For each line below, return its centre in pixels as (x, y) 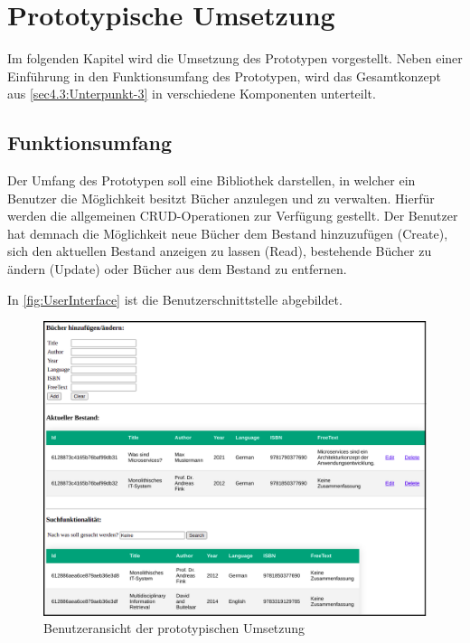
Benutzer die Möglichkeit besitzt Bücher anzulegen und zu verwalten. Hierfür (221, 198)
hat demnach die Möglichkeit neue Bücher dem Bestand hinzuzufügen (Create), (228, 233)
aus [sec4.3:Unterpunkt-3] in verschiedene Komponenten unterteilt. (192, 94)
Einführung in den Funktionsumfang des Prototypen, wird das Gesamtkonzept (224, 76)
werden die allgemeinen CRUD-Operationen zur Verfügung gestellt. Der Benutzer (233, 216)
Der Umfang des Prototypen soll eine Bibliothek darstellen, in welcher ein (211, 180)
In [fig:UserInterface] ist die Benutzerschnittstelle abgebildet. (175, 299)
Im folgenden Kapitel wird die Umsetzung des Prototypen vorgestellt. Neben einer (235, 58)
